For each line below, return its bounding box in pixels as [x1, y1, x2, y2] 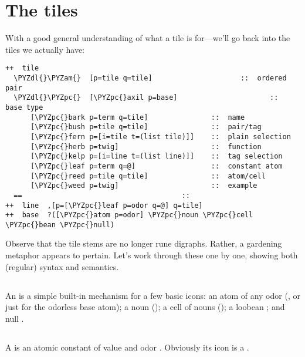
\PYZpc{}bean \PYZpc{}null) [5, 220, 115, 229]
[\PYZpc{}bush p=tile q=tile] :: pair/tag [30, 123, 262, 132]
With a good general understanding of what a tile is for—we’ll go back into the [5, 32, 290, 44]
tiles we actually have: [5, 43, 85, 55]
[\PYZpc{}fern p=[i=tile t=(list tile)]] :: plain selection [30, 132, 291, 141]
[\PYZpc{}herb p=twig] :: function [30, 142, 262, 151]
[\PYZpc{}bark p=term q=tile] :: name [30, 113, 245, 122]
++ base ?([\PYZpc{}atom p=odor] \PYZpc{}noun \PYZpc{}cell [5, 211, 253, 220]
